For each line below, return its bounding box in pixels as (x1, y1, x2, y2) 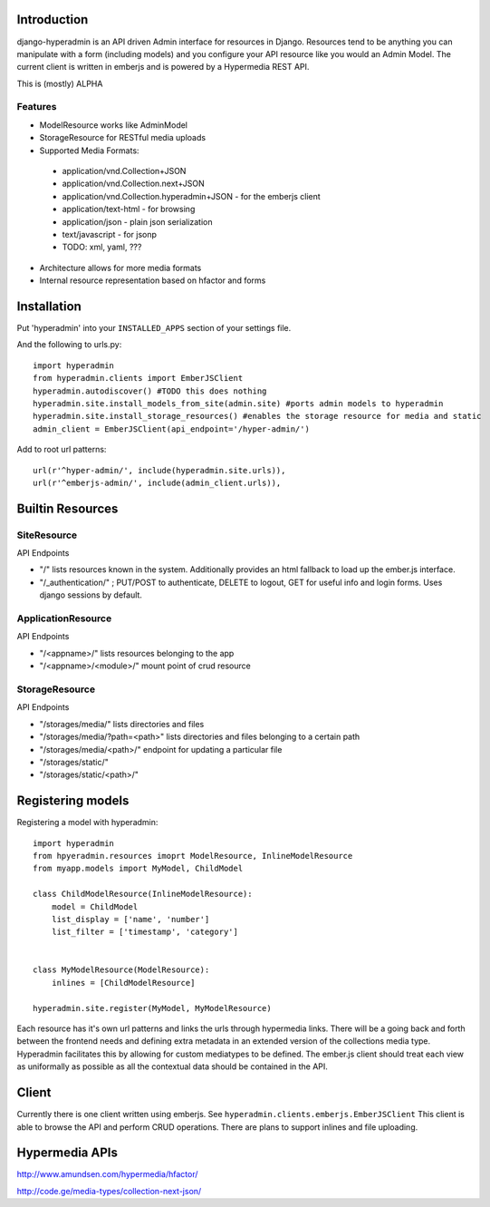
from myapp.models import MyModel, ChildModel (33, 863, 244, 874)
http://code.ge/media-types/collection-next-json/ (16, 1185, 202, 1196)
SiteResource (16, 529, 78, 541)
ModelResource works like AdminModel (39, 119, 188, 131)
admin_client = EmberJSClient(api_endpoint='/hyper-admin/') (33, 423, 310, 434)
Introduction (16, 12, 89, 27)
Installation (16, 298, 82, 314)
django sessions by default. (39, 589, 142, 600)
